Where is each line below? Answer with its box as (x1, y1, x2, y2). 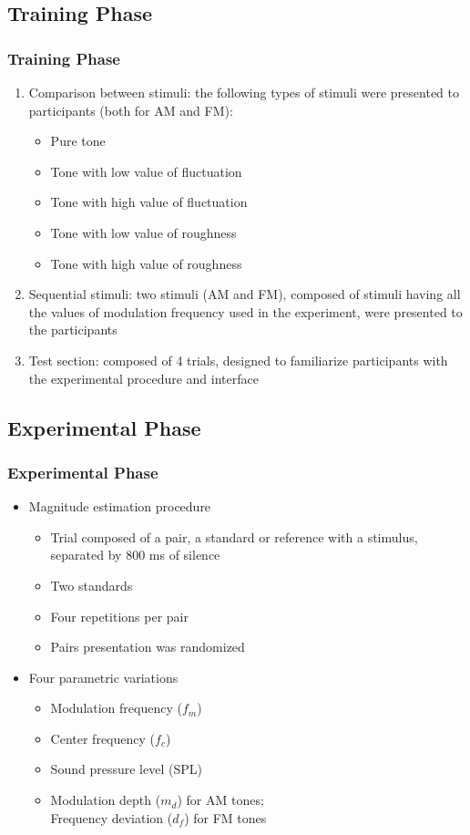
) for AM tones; (177, 790, 264, 809)
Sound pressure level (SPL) (50, 759, 202, 778)
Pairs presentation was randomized (50, 637, 245, 656)
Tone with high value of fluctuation (50, 192, 248, 211)
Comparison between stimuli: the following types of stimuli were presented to (28, 83, 459, 101)
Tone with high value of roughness (50, 253, 242, 273)
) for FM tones (184, 808, 267, 827)
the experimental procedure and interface (28, 368, 259, 387)
